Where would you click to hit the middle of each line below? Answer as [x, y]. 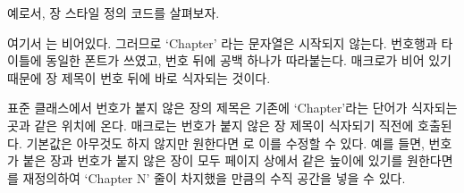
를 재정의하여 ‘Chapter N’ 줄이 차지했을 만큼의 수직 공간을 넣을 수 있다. [207, 177]
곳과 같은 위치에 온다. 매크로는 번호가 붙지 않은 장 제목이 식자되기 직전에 [211, 125]
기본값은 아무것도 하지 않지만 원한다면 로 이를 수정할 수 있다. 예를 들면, [225, 143]
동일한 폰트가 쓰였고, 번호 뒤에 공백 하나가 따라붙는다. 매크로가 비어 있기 [249, 60]
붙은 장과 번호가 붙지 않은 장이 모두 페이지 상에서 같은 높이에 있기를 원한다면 [238, 160]
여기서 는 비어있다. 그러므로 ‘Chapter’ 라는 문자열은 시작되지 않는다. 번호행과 [222, 42]
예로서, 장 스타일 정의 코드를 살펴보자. [114, 13]
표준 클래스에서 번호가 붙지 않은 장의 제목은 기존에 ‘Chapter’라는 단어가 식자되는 [232, 108]
